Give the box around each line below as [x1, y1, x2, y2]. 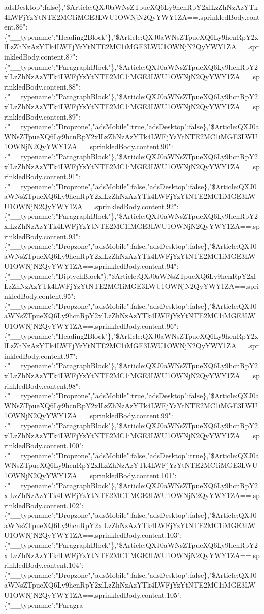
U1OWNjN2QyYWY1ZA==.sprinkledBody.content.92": [4, 200, 179, 211]
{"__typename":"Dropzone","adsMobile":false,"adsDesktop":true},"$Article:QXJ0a [4, 450, 259, 460]
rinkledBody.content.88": [4, 81, 80, 92]
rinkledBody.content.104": [4, 560, 84, 570]
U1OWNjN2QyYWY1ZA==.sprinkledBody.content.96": [4, 320, 179, 331]
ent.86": [4, 21, 28, 32]
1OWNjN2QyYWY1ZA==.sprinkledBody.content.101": [4, 470, 177, 480]
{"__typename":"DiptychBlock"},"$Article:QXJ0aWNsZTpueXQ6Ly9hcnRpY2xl [4, 271, 256, 281]
